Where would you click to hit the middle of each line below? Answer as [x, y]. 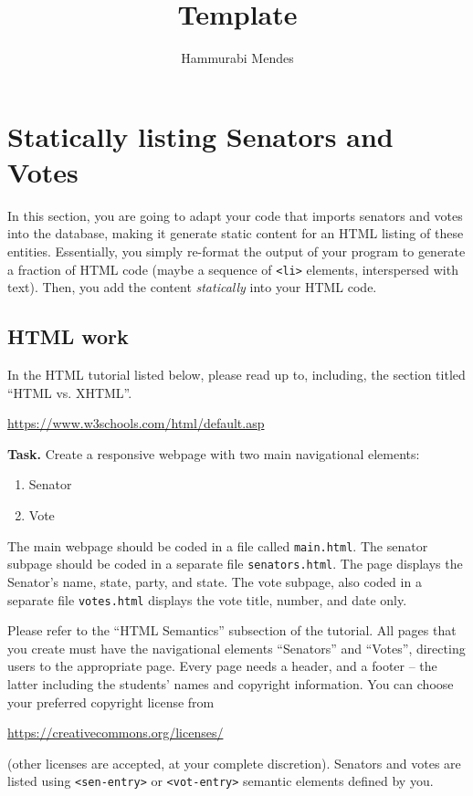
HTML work [68, 336]
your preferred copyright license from [111, 702]
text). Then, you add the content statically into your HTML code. [192, 287]
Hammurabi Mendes [237, 58]
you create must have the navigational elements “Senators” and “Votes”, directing [236, 648]
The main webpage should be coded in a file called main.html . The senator [218, 545]
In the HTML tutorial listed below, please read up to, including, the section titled [236, 375]
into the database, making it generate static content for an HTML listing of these [236, 233]
